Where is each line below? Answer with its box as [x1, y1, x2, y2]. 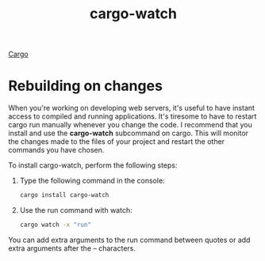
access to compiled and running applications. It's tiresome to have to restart [8, 112, 257, 121]
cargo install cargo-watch [19, 191, 109, 199]
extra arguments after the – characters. [8, 243, 136, 253]
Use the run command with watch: [19, 206, 132, 214]
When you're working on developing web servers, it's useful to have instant [8, 104, 255, 113]
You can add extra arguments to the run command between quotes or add [8, 235, 251, 244]
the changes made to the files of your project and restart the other [8, 137, 225, 146]
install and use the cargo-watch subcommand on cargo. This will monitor [8, 128, 248, 138]
